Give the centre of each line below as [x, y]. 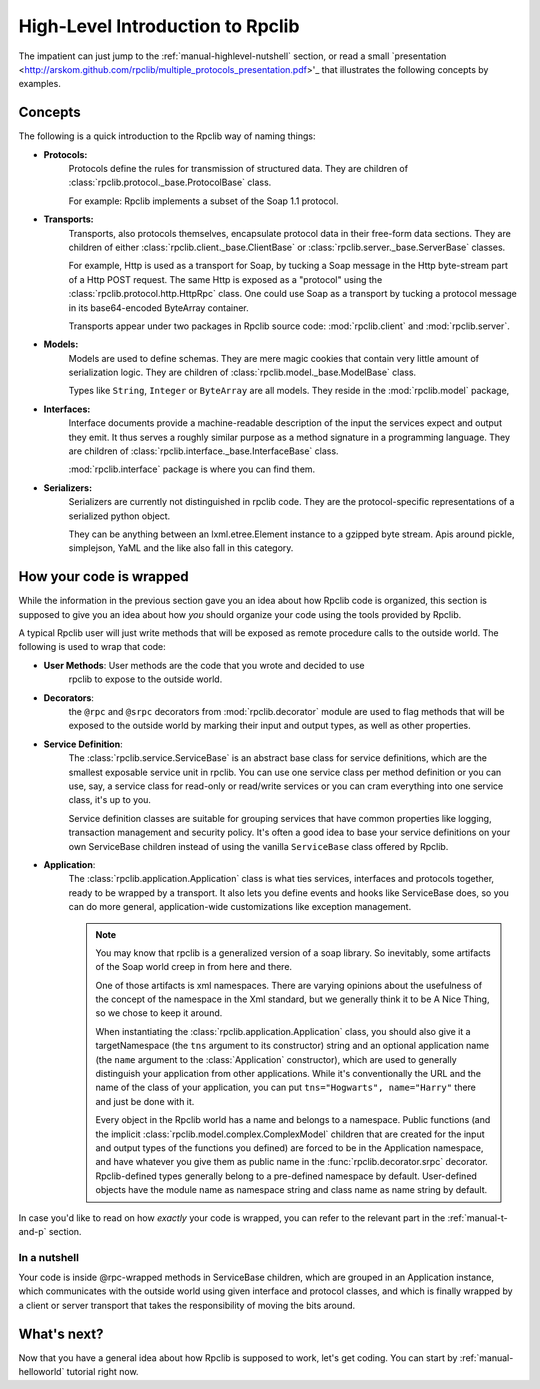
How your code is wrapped [103, 576]
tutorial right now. [102, 1372]
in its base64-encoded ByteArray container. [158, 307]
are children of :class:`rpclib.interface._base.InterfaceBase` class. [203, 451]
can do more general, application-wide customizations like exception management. [240, 907]
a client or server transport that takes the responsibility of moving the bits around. [187, 1305]
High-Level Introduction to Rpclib [159, 26]
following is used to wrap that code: [92, 647]
